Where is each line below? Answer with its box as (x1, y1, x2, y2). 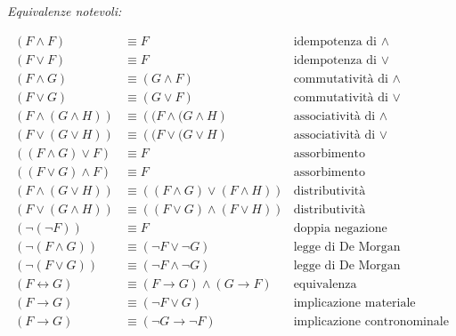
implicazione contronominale (293, 316, 449, 329)
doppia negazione (293, 221, 387, 235)
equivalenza (293, 278, 357, 292)
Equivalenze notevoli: (7, 2, 122, 20)
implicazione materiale (293, 297, 416, 310)
